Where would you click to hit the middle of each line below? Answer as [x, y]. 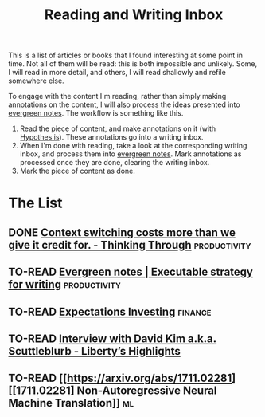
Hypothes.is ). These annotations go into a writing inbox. [111, 137]
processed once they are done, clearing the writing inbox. [115, 163]
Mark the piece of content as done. [77, 171]
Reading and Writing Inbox [134, 15]
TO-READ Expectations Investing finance [110, 311]
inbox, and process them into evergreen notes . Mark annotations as [131, 154]
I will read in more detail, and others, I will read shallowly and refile [117, 73]
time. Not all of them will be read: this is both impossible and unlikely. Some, [133, 64]
